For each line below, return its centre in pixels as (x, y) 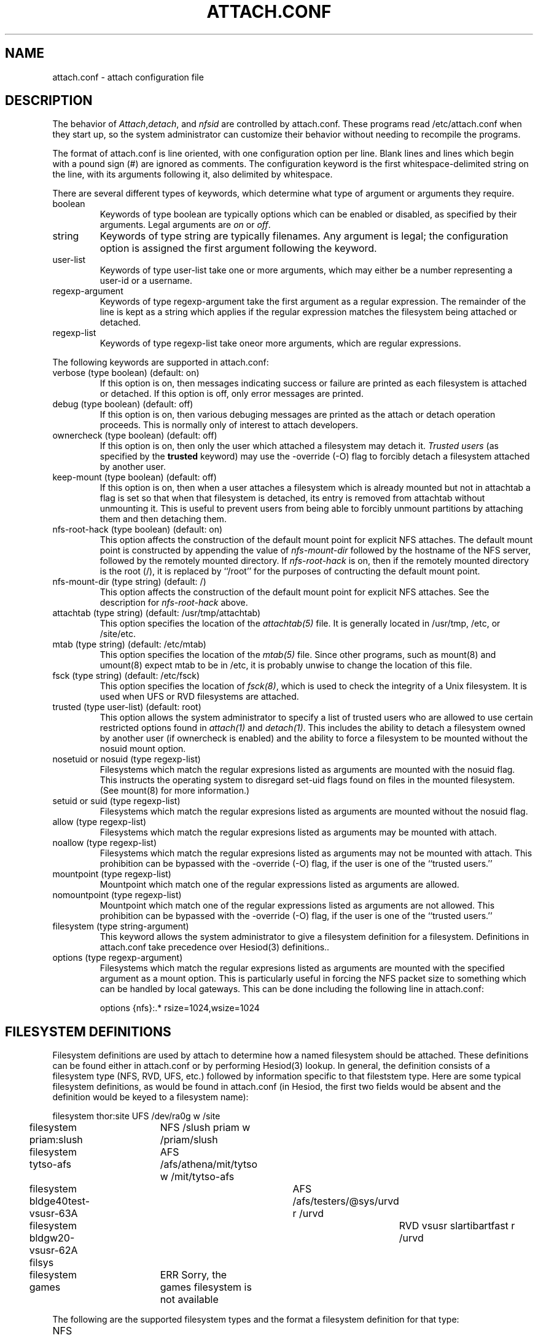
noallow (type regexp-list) (105, 843)
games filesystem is (206, 1287)
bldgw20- (52, 1238)
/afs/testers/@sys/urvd (346, 1201)
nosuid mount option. (143, 749)
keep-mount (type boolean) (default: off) (134, 477)
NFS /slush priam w (205, 1128)
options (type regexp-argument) (118, 958)
